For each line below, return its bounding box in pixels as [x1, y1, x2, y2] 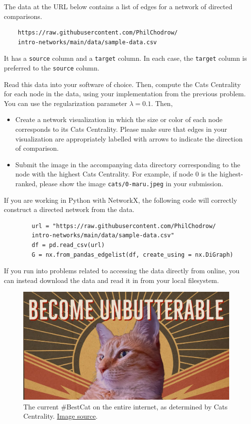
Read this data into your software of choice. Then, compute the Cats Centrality [4, 79, 241, 89]
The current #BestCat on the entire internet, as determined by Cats [23, 401, 228, 411]
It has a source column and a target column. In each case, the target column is [4, 53, 247, 63]
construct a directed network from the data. [4, 204, 134, 214]
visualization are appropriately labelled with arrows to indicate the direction [15, 133, 243, 143]
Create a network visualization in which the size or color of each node [15, 114, 223, 124]
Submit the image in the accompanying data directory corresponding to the [15, 159, 240, 169]
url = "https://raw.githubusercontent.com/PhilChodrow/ [32, 222, 216, 230]
